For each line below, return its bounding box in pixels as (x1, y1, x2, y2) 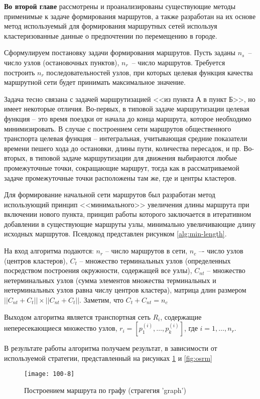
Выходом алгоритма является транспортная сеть (4, 311, 151, 322)
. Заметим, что (79, 295, 123, 305)
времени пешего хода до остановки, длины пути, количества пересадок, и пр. (4, 143, 241, 153)
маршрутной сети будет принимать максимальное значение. (4, 77, 186, 87)
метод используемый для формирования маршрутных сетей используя (4, 21, 217, 31)
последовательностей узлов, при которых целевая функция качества (46, 67, 253, 77)
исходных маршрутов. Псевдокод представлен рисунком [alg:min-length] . (4, 228, 227, 239)
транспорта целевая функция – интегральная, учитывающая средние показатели (4, 133, 247, 144)
